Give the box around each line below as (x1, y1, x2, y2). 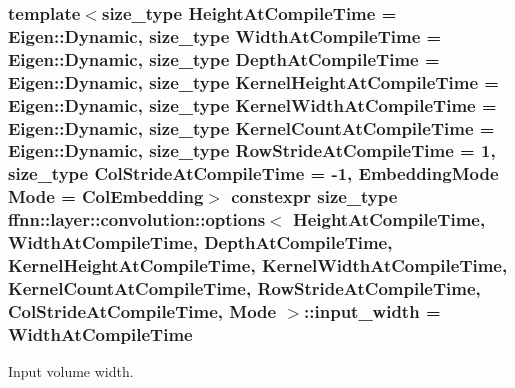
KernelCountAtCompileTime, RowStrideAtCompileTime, (8, 275, 481, 300)
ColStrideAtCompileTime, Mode (8, 298, 277, 323)
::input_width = (304, 298, 441, 323)
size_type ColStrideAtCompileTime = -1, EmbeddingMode (8, 161, 499, 186)
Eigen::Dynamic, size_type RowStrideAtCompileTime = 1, (8, 138, 496, 163)
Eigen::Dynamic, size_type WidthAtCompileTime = (8, 23, 442, 48)
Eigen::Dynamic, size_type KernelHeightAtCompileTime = (8, 69, 499, 94)
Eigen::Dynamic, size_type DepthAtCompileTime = (8, 46, 440, 71)
